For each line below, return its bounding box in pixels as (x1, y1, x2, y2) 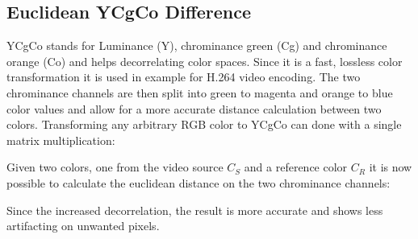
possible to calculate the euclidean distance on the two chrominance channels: (6, 174, 391, 191)
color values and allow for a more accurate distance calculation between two (6, 100, 382, 117)
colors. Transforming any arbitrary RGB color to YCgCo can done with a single (6, 116, 402, 133)
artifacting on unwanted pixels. (6, 217, 160, 234)
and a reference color (244, 159, 348, 175)
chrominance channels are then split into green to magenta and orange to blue (6, 84, 393, 101)
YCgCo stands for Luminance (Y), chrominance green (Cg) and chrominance (6, 37, 387, 54)
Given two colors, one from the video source (6, 159, 224, 175)
